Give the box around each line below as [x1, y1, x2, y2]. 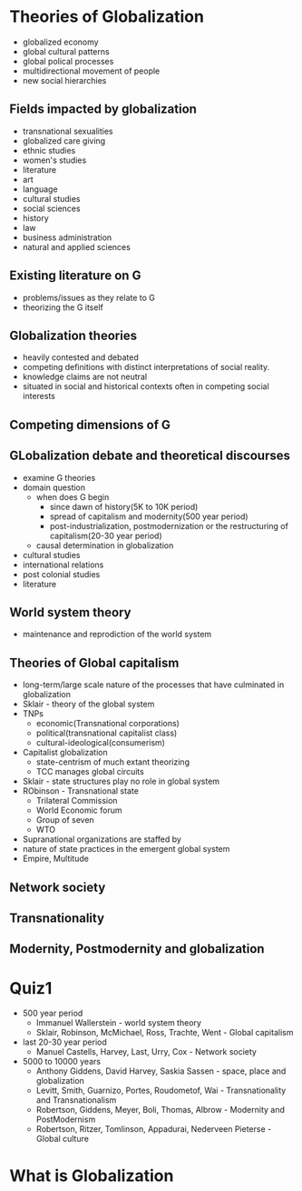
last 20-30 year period [22, 1036, 107, 1047]
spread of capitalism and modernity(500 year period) [49, 511, 248, 522]
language [22, 184, 58, 195]
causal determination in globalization [35, 539, 174, 551]
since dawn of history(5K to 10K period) [49, 501, 199, 512]
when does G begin [35, 491, 110, 502]
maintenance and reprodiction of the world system [22, 629, 212, 640]
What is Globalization [9, 1166, 174, 1186]
